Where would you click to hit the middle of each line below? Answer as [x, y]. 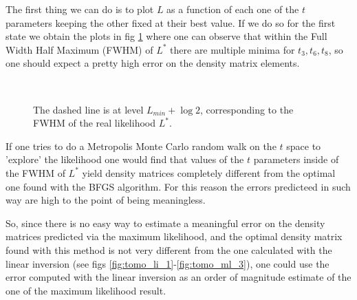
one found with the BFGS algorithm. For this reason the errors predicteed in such [178, 186]
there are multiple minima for [232, 49]
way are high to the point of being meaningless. [106, 200]
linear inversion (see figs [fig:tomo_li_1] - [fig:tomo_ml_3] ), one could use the [167, 263]
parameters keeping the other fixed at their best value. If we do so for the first [171, 22]
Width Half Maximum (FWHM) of [79, 49]
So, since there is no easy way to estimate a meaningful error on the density [165, 223]
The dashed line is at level [88, 109]
